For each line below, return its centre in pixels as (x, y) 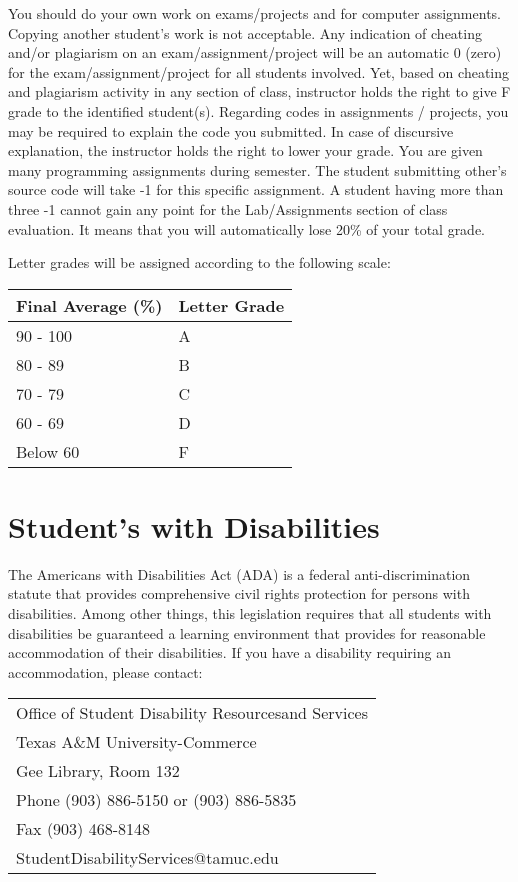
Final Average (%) (89, 305)
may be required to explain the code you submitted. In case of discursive (231, 130)
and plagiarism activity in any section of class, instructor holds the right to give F (259, 91)
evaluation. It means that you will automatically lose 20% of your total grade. (247, 228)
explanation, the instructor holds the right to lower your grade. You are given (245, 150)
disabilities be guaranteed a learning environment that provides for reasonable (247, 632)
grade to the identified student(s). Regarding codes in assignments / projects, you (258, 110)
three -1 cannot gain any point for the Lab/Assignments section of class (228, 208)
